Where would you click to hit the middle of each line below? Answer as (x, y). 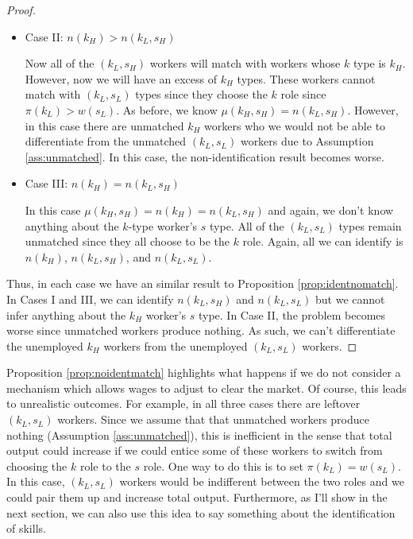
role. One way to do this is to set (223, 465)
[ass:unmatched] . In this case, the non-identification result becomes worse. (205, 156)
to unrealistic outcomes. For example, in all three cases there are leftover (183, 403)
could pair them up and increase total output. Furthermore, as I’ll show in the (197, 497)
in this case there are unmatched (104, 125)
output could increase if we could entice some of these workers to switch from (195, 450)
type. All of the (247, 225)
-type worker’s (163, 225)
